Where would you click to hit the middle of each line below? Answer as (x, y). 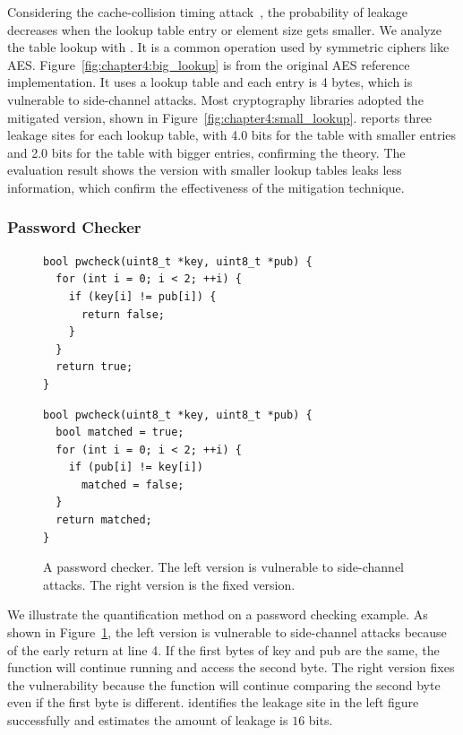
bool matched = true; (120, 432)
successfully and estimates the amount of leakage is (148, 720)
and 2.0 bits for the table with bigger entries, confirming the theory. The (206, 152)
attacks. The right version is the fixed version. (169, 584)
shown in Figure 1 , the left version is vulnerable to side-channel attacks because (227, 632)
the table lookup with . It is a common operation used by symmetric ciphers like (228, 47)
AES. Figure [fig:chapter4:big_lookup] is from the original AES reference (209, 64)
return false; (123, 314)
